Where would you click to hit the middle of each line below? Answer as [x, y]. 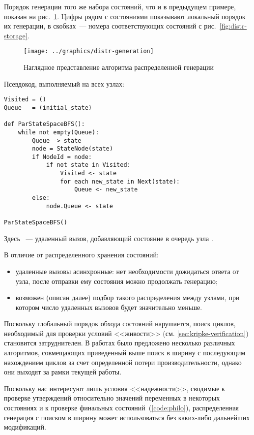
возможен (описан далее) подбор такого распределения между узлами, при [127, 297]
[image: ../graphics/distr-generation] [89, 51]
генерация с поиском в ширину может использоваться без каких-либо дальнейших [127, 417]
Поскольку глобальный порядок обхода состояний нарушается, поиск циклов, [120, 324]
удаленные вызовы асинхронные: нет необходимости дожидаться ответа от [127, 271]
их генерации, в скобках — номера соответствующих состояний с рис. [110, 26]
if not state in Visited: [88, 165]
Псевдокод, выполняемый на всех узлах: [64, 83]
